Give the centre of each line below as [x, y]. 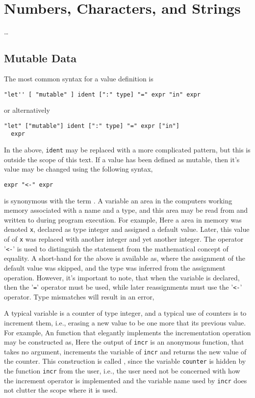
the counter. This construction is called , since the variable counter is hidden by [125, 361]
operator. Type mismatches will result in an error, [79, 296]
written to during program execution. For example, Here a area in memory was [123, 219]
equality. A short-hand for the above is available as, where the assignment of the [125, 258]
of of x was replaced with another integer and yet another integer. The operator [124, 239]
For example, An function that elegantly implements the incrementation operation [127, 332]
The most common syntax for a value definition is [79, 78]
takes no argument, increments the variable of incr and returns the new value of [125, 351]
